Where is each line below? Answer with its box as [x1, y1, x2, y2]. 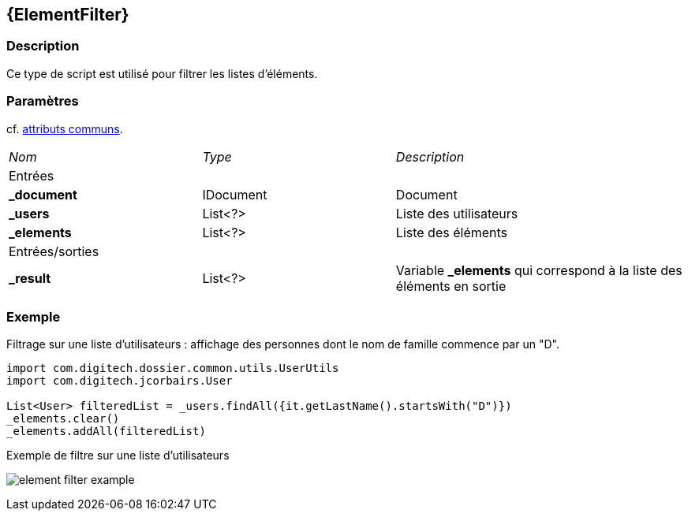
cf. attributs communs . [6, 121, 123, 136]
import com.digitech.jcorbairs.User [6, 374, 233, 388]
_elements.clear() [6, 412, 120, 426]
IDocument [202, 186, 267, 203]
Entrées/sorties [9, 243, 99, 259]
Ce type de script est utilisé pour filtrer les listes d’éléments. [6, 66, 318, 80]
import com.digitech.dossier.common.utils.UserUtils [6, 362, 339, 375]
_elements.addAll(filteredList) [6, 425, 206, 438]
